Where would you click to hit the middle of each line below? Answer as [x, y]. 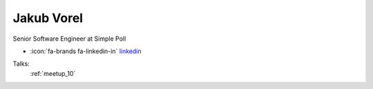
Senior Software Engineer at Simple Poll [69, 39]
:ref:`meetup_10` [53, 73]
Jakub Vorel [48, 18]
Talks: [21, 64]
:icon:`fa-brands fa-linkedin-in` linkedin [86, 51]
